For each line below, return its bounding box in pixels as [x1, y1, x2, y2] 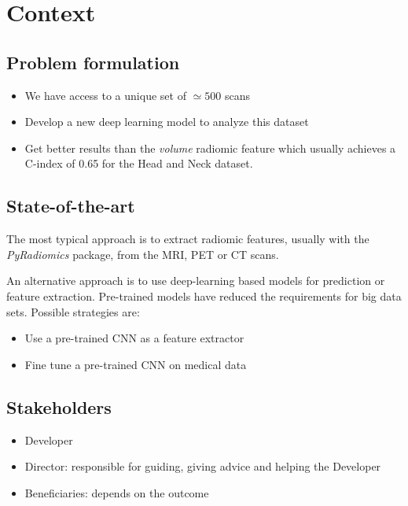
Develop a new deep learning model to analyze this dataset [24, 113, 309, 130]
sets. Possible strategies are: [6, 303, 140, 319]
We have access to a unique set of [24, 87, 186, 103]
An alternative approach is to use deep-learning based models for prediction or [6, 272, 385, 289]
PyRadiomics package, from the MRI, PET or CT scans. [6, 246, 279, 262]
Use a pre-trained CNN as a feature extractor [24, 330, 244, 346]
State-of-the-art [6, 194, 135, 218]
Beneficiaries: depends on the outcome [24, 484, 209, 500]
